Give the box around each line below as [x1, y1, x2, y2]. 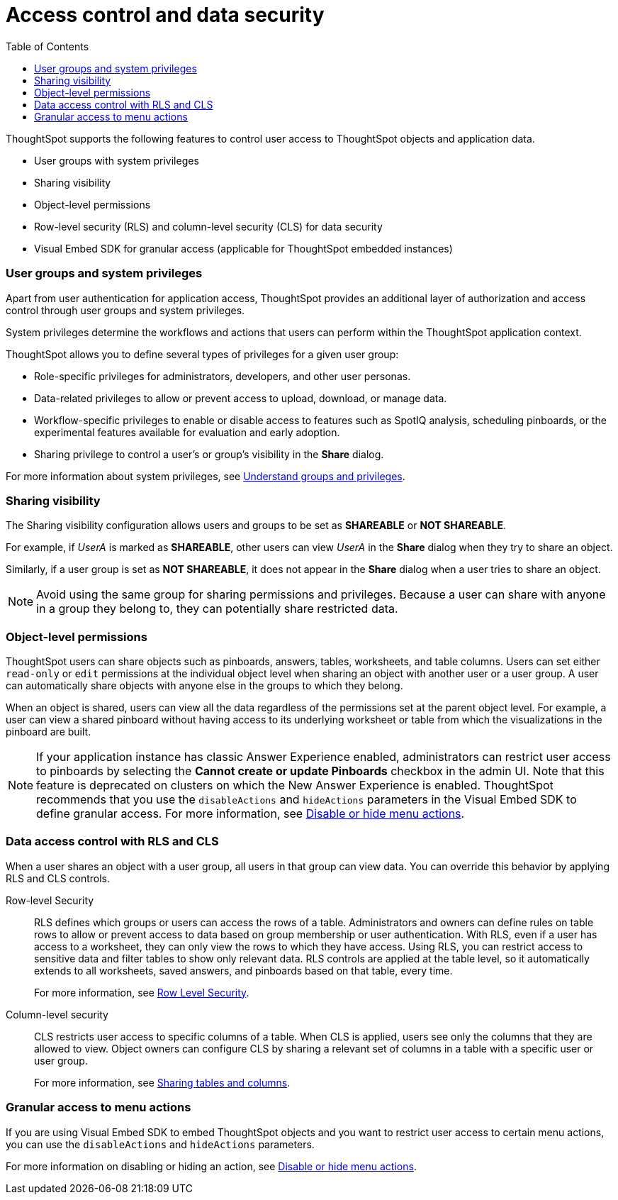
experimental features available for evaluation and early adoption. [34, 426, 340, 438]
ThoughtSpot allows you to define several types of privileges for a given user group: [6, 348, 399, 360]
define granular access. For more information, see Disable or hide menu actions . [36, 806, 465, 821]
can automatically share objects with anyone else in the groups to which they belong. [6, 679, 403, 691]
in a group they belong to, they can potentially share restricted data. [36, 601, 398, 616]
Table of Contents [6, 40, 89, 52]
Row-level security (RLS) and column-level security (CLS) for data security [34, 220, 383, 233]
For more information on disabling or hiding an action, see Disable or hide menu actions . [6, 1160, 417, 1172]
